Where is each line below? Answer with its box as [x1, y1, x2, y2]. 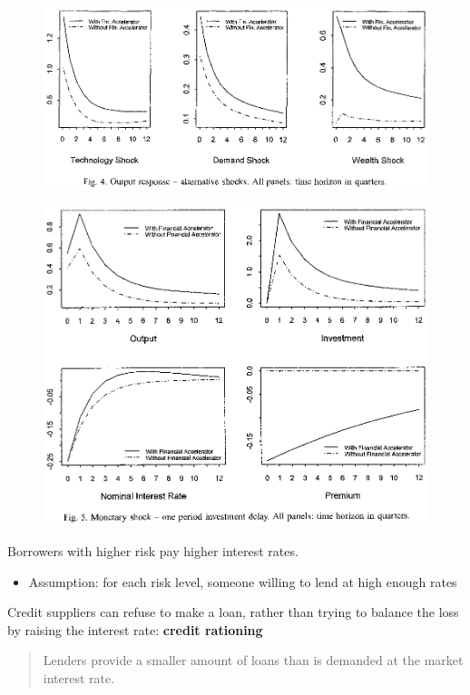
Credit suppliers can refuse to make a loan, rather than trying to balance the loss [7, 602, 459, 622]
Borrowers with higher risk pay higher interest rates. [7, 541, 299, 560]
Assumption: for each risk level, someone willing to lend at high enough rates [28, 572, 457, 591]
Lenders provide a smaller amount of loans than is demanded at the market [43, 651, 464, 670]
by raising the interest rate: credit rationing [7, 620, 263, 639]
